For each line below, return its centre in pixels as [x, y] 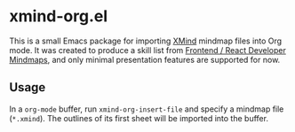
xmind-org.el [59, 16]
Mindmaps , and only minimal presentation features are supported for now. [145, 59]
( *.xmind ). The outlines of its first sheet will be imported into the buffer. [139, 118]
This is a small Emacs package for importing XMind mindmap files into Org [146, 41]
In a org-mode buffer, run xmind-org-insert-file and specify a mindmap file [147, 109]
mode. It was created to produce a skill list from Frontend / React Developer [147, 50]
